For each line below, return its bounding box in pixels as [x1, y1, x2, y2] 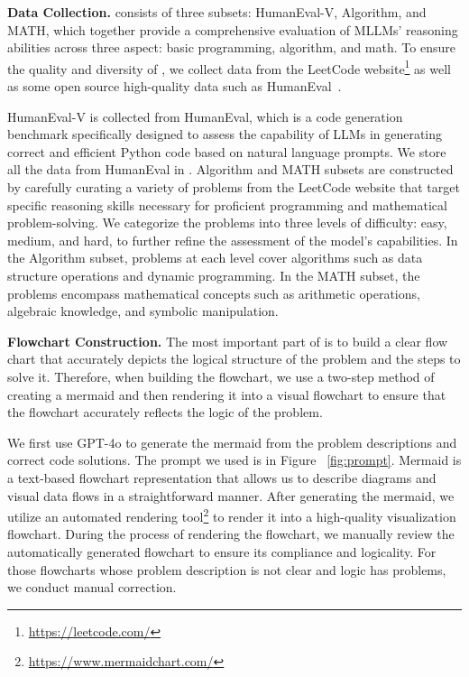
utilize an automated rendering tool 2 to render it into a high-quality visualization [7, 505, 456, 525]
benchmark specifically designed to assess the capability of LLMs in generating [7, 125, 443, 144]
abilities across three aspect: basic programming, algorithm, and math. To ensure [7, 38, 455, 57]
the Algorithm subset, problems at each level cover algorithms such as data [7, 248, 423, 267]
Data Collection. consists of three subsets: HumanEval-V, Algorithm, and [7, 3, 427, 21]
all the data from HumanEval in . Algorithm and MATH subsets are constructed [7, 160, 454, 179]
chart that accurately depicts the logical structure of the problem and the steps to [7, 349, 461, 368]
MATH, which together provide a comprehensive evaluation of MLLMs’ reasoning [7, 20, 458, 39]
